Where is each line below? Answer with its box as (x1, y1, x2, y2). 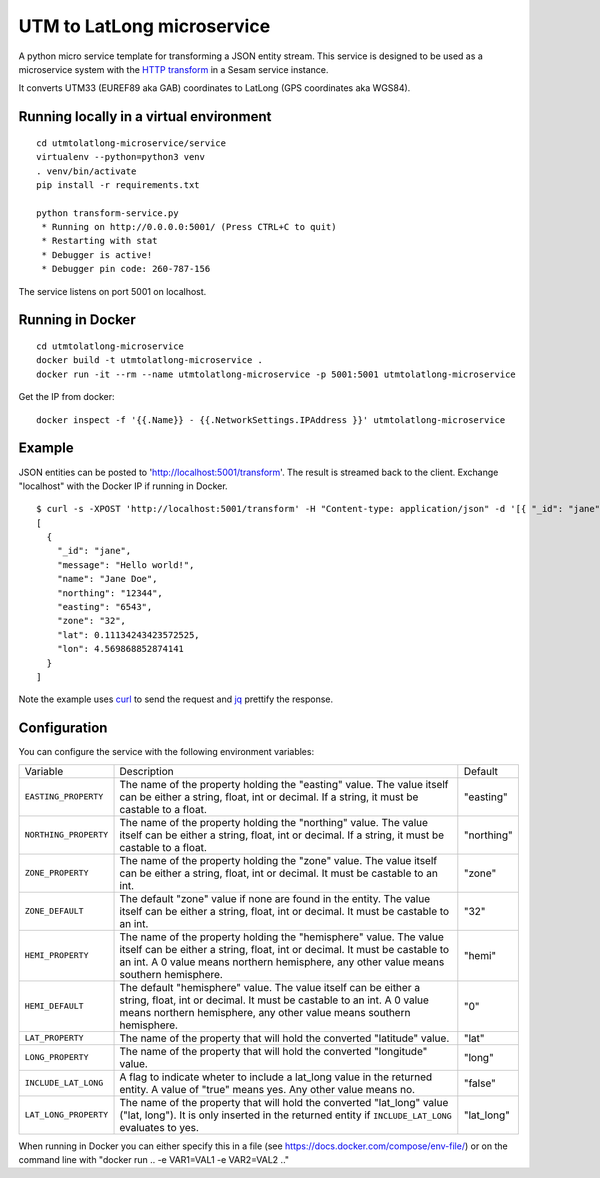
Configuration (18, 720, 108, 737)
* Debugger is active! (41, 249, 153, 260)
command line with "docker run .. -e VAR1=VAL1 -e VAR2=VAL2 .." (18, 1154, 290, 1166)
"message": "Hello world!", (56, 559, 195, 570)
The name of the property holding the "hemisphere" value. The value (119, 930, 444, 944)
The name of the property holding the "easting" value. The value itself (119, 777, 449, 791)
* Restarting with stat (41, 235, 158, 247)
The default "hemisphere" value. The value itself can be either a (119, 980, 420, 994)
